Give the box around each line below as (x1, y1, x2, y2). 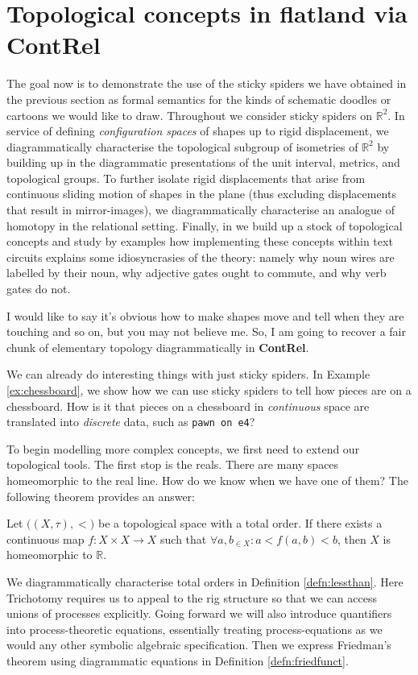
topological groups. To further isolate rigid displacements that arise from (6, 169, 366, 186)
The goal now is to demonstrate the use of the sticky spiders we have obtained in (6, 75, 407, 92)
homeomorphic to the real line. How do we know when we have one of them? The (6, 472, 408, 489)
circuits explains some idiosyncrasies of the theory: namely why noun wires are (6, 248, 395, 265)
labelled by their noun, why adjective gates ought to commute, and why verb (6, 264, 387, 281)
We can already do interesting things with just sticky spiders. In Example (6, 366, 370, 383)
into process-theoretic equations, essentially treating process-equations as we (6, 620, 383, 637)
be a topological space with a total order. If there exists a (97, 515, 383, 532)
